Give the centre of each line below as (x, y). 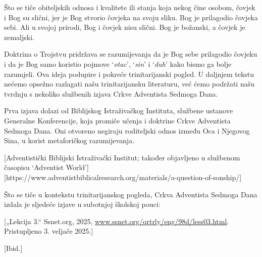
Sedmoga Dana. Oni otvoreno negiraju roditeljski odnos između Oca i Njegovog (127, 130)
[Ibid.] (13, 248)
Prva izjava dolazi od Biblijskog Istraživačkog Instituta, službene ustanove (119, 111)
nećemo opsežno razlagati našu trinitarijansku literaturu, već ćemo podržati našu (129, 84)
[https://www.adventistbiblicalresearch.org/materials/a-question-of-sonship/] (123, 177)
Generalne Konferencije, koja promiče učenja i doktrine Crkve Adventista (117, 120)
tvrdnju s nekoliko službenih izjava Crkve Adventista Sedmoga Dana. (111, 93)
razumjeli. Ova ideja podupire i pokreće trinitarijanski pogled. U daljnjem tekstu (129, 74)
